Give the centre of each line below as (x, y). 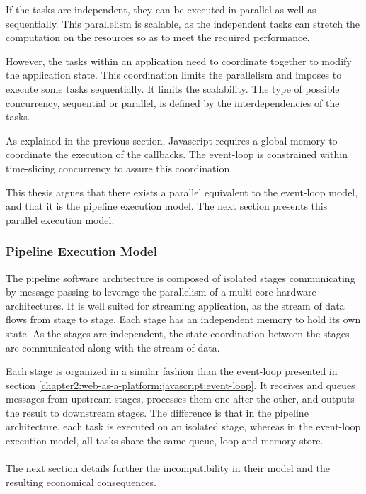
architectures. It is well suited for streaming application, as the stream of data (175, 305)
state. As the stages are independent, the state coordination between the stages (178, 333)
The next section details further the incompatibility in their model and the (168, 468)
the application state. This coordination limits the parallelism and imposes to (174, 75)
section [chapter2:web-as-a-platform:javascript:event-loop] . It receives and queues (181, 384)
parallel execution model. (60, 219)
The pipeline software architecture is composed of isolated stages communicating (181, 277)
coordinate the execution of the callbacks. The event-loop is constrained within (177, 154)
